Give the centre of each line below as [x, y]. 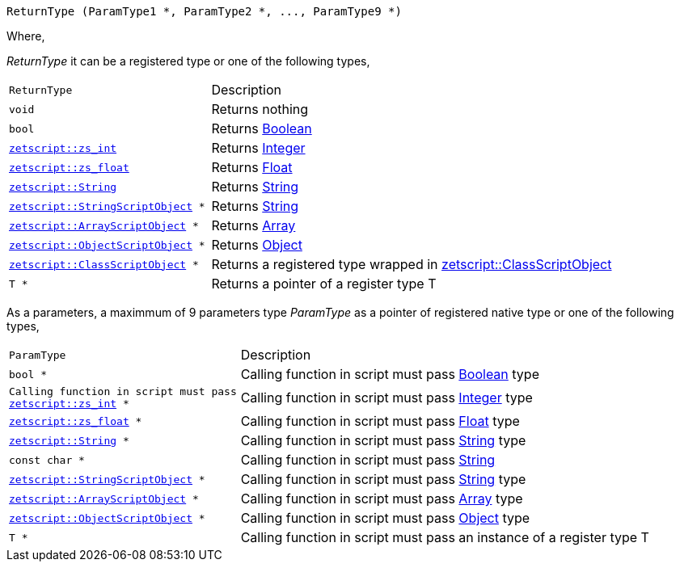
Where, [26, 36]
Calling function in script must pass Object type [385, 518]
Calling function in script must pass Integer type [386, 398]
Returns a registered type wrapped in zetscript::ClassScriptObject [412, 264]
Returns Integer [258, 148]
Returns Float [252, 167]
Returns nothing [260, 109]
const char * [47, 460]
